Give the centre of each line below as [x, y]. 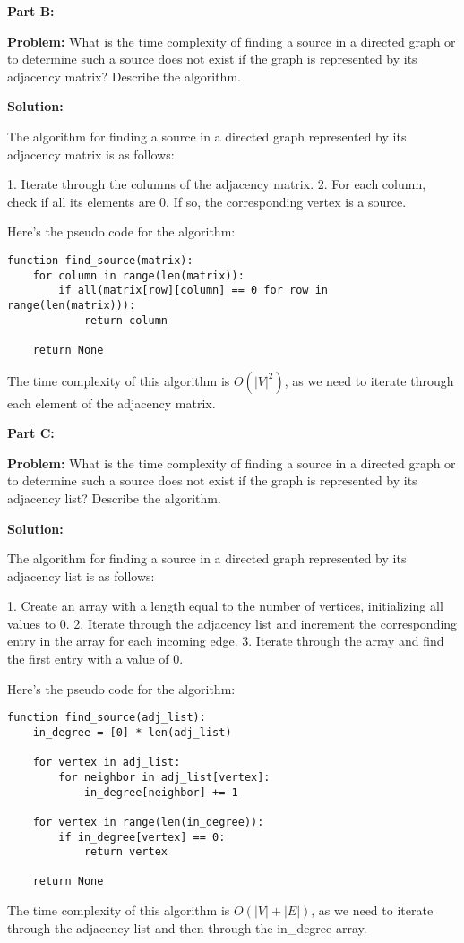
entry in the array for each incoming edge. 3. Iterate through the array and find [226, 641]
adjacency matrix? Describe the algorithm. [124, 76]
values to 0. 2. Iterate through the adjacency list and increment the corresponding [232, 623]
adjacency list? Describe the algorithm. [114, 497]
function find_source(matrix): [100, 260]
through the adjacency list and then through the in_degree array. [187, 927]
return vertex [125, 852]
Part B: [31, 11]
